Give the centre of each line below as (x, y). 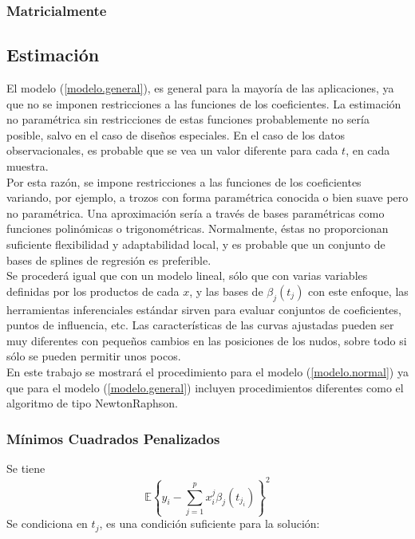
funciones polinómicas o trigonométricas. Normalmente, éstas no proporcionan (198, 228)
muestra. (28, 166)
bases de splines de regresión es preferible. (109, 260)
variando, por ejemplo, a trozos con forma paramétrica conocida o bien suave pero (207, 197)
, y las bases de (226, 291)
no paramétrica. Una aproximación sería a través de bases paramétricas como (196, 212)
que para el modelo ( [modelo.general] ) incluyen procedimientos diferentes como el (205, 387)
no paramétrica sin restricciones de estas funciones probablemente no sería (188, 119)
